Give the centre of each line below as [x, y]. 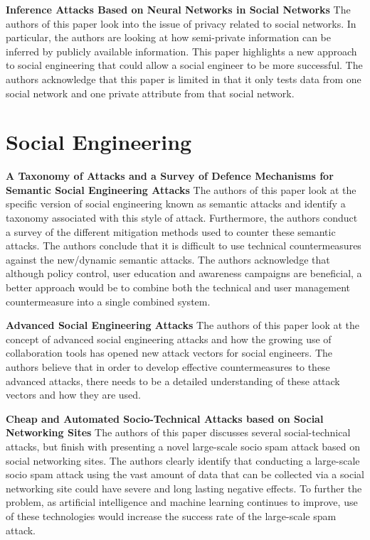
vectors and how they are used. [73, 395]
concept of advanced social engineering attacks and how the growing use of [169, 339]
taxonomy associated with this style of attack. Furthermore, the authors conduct [182, 218]
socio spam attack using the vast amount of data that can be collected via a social [185, 474]
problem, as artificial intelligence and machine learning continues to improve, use [182, 502]
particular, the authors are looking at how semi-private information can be [168, 37]
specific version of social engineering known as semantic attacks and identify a [176, 204]
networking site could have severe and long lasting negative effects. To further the [184, 488]
